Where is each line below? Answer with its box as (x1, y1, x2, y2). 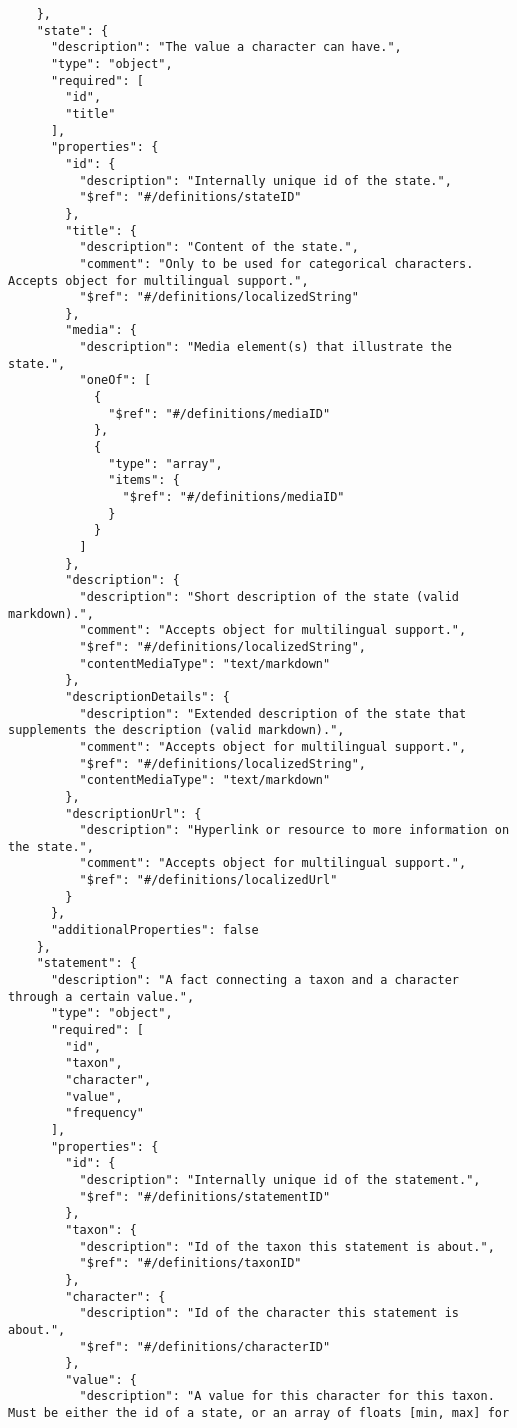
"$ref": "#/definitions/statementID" (79, 1189, 331, 1204)
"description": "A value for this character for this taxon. (79, 1389, 495, 1404)
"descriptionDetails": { (65, 689, 230, 704)
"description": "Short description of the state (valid (79, 589, 460, 604)
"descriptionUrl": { (65, 806, 202, 821)
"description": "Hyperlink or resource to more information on (79, 823, 510, 838)
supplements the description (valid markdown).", (8, 723, 345, 738)
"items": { (108, 473, 180, 488)
